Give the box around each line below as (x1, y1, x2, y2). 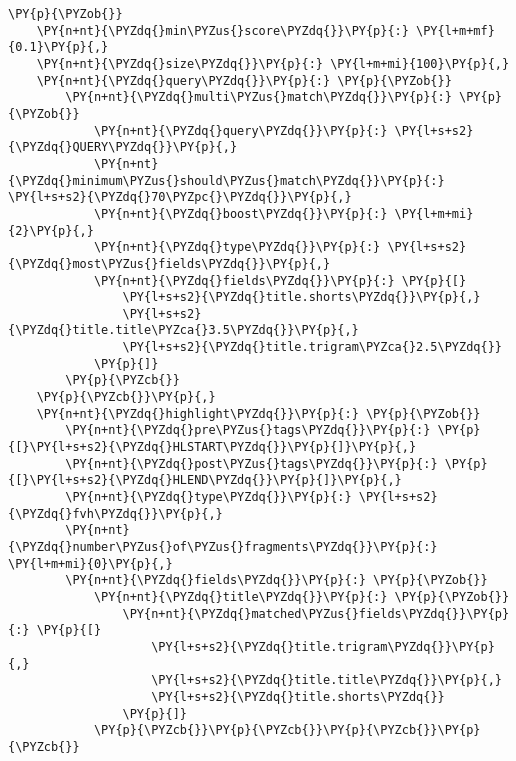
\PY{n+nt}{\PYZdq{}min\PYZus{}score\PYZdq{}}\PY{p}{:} (36, 23, 409, 38)
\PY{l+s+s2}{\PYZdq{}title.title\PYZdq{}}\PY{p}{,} (151, 673, 502, 688)
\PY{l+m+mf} (416, 23, 495, 38)
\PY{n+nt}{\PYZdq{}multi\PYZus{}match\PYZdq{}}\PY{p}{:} (65, 90, 452, 105)
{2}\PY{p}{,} (8, 223, 94, 238)
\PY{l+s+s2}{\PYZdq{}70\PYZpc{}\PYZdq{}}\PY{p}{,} (8, 190, 352, 205)
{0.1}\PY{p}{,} (8, 40, 109, 55)
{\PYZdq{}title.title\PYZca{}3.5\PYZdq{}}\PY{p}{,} (8, 323, 359, 338)
